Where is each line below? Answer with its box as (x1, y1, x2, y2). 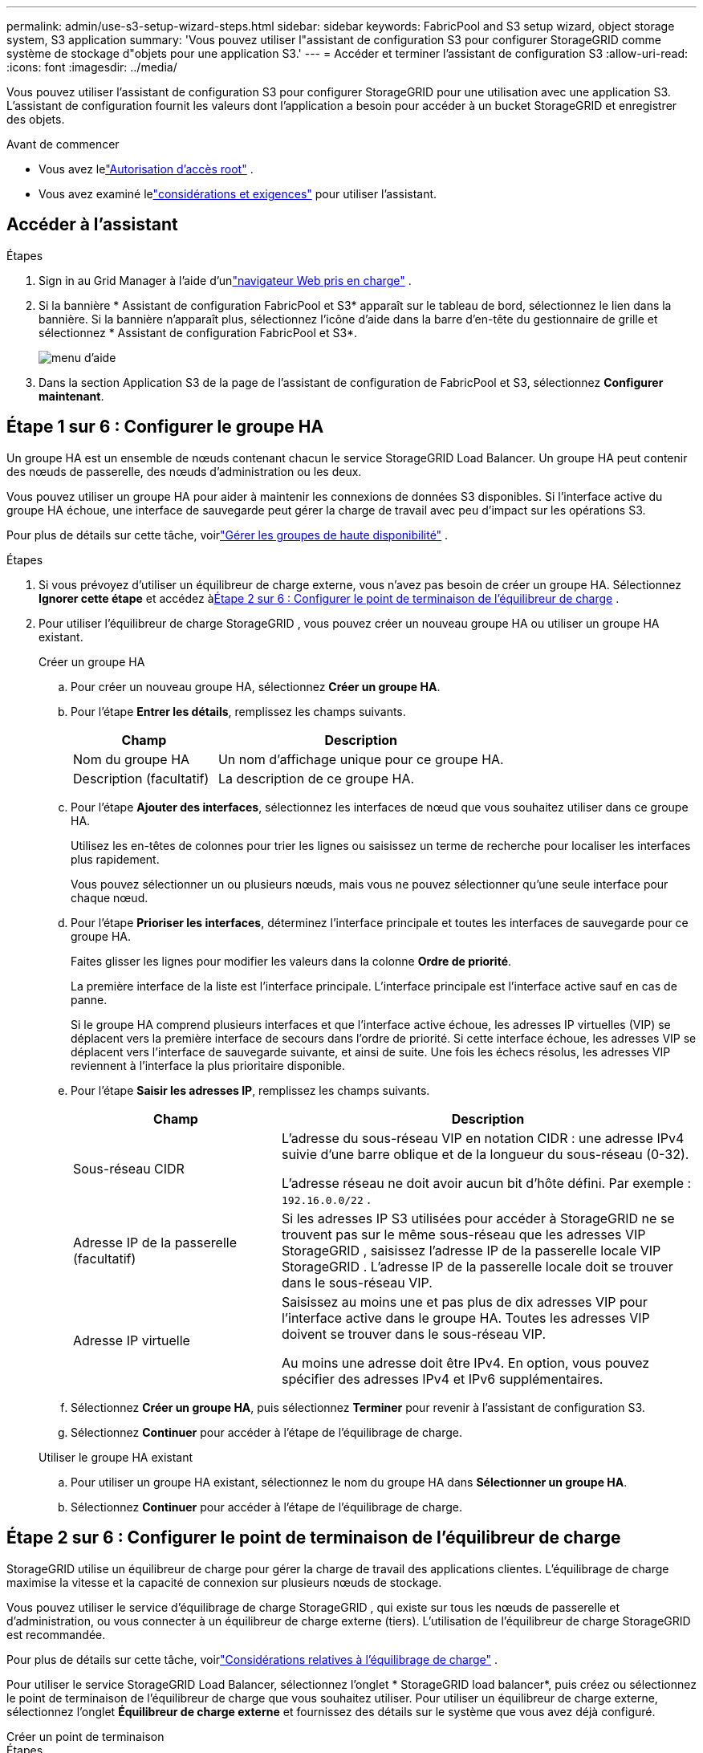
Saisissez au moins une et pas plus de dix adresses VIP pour (281, 1293, 648, 1310)
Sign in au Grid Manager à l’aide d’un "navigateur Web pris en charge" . (39, 273, 412, 287)
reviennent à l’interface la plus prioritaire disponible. (71, 1058, 345, 1072)
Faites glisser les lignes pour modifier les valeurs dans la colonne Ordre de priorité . (71, 954, 512, 968)
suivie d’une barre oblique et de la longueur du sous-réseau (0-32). (281, 1145, 689, 1162)
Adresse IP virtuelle (73, 1332, 190, 1348)
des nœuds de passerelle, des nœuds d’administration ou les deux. (6, 464, 362, 478)
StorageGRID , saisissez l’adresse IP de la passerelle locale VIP (281, 1242, 661, 1259)
